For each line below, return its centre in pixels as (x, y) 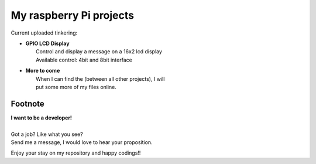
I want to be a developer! (42, 118)
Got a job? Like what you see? (47, 134)
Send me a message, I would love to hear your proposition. (82, 142)
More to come (43, 71)
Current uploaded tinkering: (44, 33)
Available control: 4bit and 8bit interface (84, 60)
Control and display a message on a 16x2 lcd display (99, 52)
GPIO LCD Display (47, 43)
